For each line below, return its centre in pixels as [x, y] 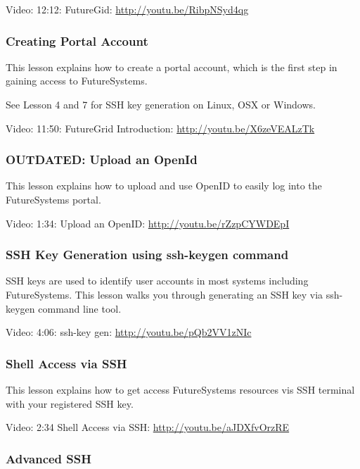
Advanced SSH [49, 458]
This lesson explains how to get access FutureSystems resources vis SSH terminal [180, 389]
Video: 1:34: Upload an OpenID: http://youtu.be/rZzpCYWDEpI [148, 223]
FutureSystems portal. [53, 199]
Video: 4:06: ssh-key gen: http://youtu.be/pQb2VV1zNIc [129, 332]
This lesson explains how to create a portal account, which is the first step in [172, 67]
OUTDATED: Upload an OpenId [102, 160]
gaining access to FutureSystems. [77, 81]
